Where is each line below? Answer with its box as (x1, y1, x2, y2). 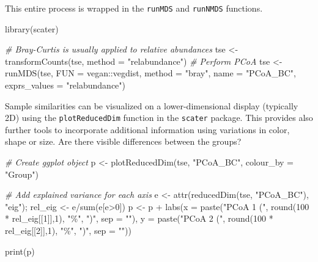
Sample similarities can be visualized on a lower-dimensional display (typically (5, 99, 298, 112)
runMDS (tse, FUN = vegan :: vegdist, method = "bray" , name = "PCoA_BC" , (5, 67, 296, 79)
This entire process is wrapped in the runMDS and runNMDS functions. (5, 2, 263, 14)
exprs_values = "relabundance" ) (5, 79, 126, 92)
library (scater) (5, 22, 59, 35)
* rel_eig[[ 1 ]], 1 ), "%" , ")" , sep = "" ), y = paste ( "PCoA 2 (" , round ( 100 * (5, 212, 273, 225)
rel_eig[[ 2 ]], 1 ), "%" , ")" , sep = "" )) (5, 224, 132, 237)
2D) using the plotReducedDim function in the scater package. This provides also (5, 111, 313, 124)
